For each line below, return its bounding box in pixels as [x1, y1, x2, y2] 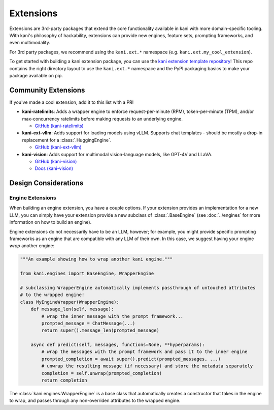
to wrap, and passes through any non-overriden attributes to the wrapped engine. [9, 397, 181, 404]
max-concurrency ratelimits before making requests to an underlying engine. [22, 115, 183, 122]
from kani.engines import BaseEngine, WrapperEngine [20, 271, 154, 277]
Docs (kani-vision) [35, 165, 74, 171]
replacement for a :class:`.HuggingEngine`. [22, 137, 112, 143]
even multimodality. [9, 40, 50, 46]
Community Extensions [9, 85, 85, 94]
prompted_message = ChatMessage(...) [41, 320, 135, 326]
